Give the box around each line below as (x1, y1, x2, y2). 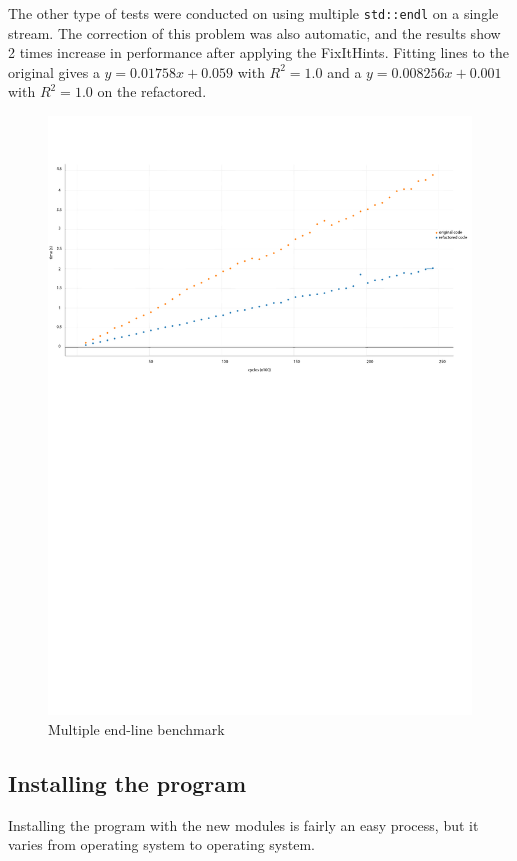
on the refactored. (97, 81, 207, 102)
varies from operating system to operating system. (8, 834, 315, 855)
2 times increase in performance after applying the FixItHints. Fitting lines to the (8, 42, 509, 63)
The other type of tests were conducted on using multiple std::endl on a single (8, 3, 499, 23)
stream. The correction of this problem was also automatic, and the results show (8, 22, 501, 43)
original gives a (8, 61, 100, 82)
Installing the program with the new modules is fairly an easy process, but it (8, 814, 479, 835)
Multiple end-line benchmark (48, 718, 225, 739)
